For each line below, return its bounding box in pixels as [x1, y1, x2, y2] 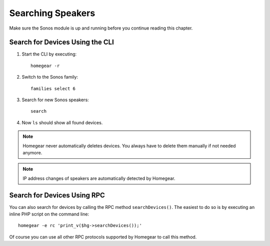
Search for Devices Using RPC [9, 191, 105, 199]
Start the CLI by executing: [21, 51, 77, 57]
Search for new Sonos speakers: [21, 97, 89, 103]
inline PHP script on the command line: [9, 211, 89, 217]
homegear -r [30, 63, 60, 69]
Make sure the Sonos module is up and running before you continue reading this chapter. [9, 25, 193, 31]
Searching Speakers [9, 8, 95, 19]
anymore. [22, 149, 42, 155]
